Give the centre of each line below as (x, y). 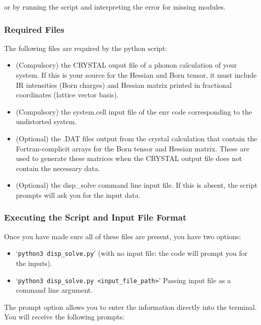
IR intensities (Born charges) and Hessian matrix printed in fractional (124, 85)
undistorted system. (46, 121)
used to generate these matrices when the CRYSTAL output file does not (129, 158)
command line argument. (54, 290)
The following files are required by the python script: (86, 48)
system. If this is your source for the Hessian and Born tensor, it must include (136, 75)
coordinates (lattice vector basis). (67, 95)
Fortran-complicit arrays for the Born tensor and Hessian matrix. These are (133, 148)
